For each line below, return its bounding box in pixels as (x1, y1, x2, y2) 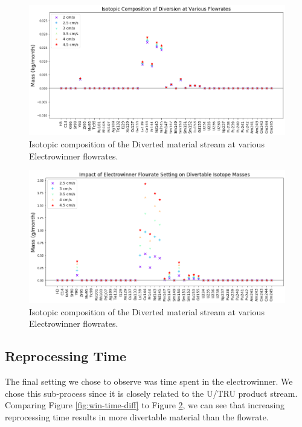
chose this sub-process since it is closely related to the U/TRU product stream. (5, 387, 298, 399)
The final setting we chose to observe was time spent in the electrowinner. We (5, 375, 293, 388)
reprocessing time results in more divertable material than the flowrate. (5, 410, 269, 423)
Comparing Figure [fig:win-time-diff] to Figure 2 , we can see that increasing (5, 399, 285, 411)
